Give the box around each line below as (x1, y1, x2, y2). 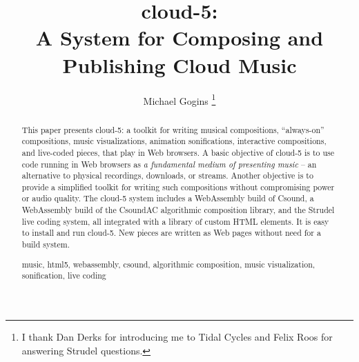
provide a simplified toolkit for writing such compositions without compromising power (21, 181, 335, 192)
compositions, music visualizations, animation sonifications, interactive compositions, (21, 135, 327, 147)
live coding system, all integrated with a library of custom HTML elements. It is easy (21, 215, 329, 227)
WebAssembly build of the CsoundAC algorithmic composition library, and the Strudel (21, 204, 335, 216)
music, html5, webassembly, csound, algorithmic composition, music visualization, (21, 258, 316, 270)
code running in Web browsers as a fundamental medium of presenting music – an (21, 158, 317, 170)
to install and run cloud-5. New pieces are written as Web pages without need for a (21, 227, 321, 239)
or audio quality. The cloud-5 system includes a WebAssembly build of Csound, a (21, 192, 314, 204)
